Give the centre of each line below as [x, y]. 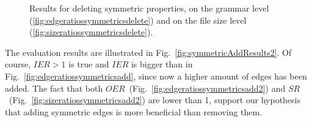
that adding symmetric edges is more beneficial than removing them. [134, 111]
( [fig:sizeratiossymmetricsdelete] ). [91, 32]
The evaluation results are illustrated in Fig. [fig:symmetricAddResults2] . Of [148, 52]
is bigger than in [162, 64]
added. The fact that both [54, 88]
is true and [89, 64]
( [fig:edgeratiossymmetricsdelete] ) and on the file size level [138, 20]
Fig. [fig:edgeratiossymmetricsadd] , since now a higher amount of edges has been [156, 76]
